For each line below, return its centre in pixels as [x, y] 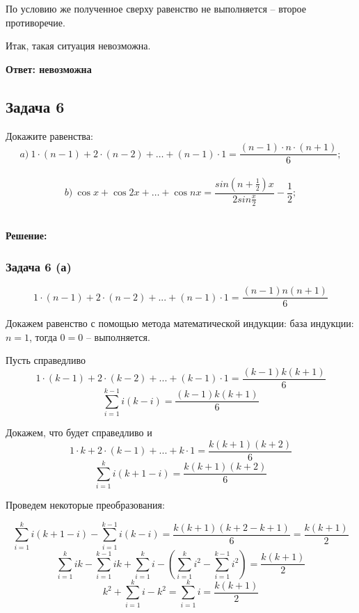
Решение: [26, 236]
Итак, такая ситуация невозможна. [78, 46]
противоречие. [35, 22]
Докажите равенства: [49, 135]
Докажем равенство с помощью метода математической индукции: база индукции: [180, 323]
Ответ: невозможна [49, 69]
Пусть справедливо [46, 360]
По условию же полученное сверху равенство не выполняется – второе [156, 8]
